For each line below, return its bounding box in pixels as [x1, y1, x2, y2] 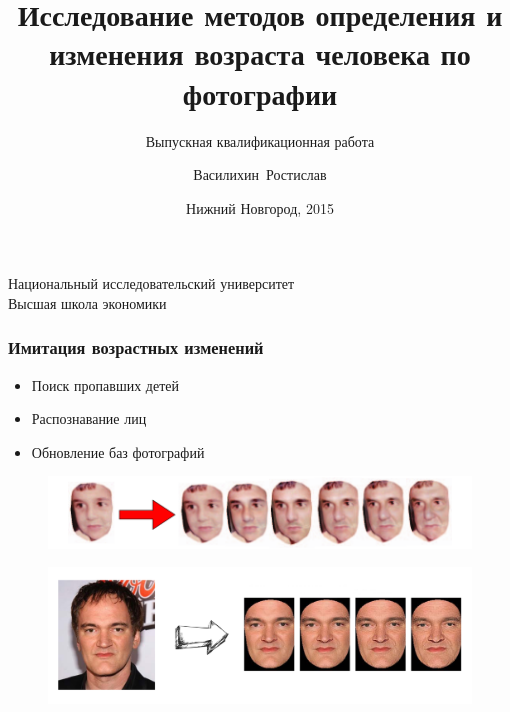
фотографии [182, 72, 338, 113]
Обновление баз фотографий [31, 441, 205, 462]
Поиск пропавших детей [31, 374, 179, 395]
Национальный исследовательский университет [8, 273, 295, 294]
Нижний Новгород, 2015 [186, 197, 334, 218]
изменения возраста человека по [49, 33, 471, 74]
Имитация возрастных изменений [8, 335, 264, 360]
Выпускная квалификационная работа [145, 130, 375, 151]
